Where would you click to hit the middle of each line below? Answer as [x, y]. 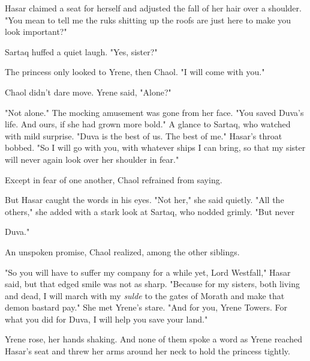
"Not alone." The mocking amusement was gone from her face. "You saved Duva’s [154, 112]
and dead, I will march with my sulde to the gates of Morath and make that [145, 295]
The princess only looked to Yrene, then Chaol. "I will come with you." [135, 72]
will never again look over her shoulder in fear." [92, 159]
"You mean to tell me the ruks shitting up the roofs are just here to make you [148, 20]
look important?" [36, 32]
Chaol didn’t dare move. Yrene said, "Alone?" [88, 92]
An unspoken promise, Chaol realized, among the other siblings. [122, 251]
